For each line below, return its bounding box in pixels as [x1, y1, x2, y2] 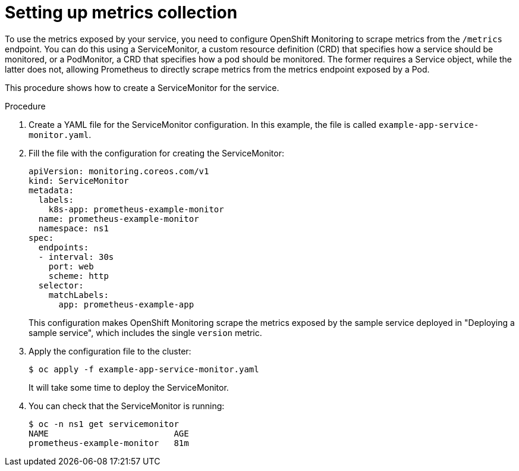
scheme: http [48, 271, 109, 281]
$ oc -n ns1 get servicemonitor [29, 419, 179, 429]
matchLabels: [48, 290, 109, 300]
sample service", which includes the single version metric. [29, 327, 262, 338]
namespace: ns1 [38, 223, 109, 233]
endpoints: [38, 242, 89, 252]
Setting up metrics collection [5, 2, 238, 23]
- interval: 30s [38, 252, 114, 262]
